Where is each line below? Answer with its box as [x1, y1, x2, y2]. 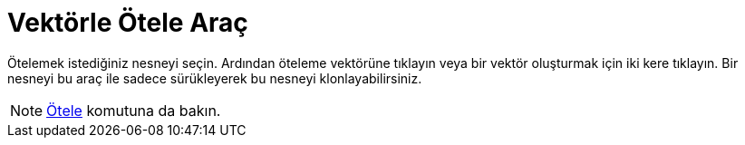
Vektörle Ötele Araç [7, 7, 248, 38]
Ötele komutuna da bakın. [46, 101, 221, 120]
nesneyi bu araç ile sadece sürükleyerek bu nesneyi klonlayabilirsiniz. [7, 70, 422, 86]
